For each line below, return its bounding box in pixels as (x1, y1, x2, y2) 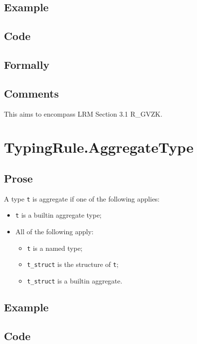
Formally (4, 57, 50, 72)
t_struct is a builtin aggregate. (27, 275, 122, 285)
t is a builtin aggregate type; (15, 210, 102, 220)
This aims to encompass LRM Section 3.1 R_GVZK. (4, 108, 162, 119)
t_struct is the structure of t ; (27, 259, 118, 269)
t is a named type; (27, 243, 82, 253)
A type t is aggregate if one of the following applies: (4, 193, 160, 203)
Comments (4, 85, 59, 101)
